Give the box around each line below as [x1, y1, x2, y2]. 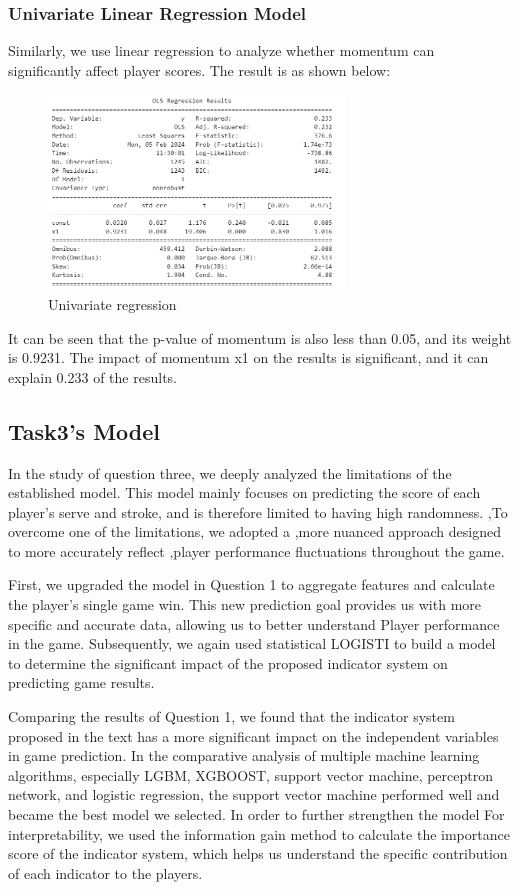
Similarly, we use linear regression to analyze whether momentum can [8, 40, 435, 61]
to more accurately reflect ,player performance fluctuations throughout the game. [8, 540, 505, 561]
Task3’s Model [8, 415, 161, 446]
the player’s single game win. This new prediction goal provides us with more [8, 594, 482, 615]
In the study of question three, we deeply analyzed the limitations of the [8, 462, 452, 483]
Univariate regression [48, 293, 177, 314]
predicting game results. [8, 672, 155, 693]
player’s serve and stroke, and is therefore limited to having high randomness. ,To [8, 501, 508, 522]
